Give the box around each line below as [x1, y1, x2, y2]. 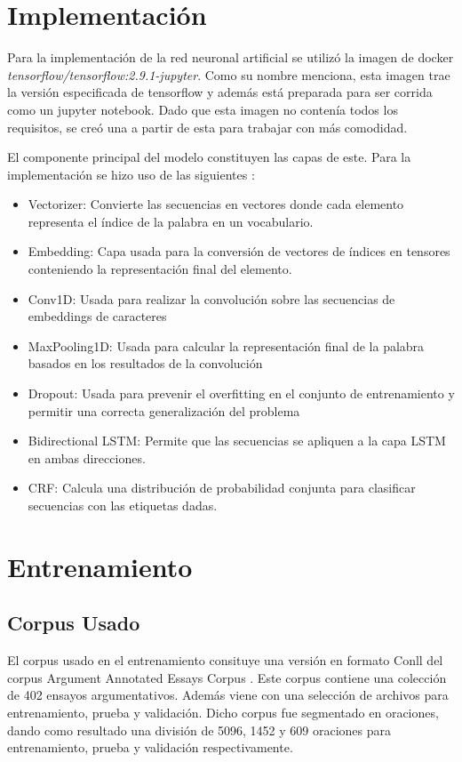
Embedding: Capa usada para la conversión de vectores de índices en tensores [28, 242, 450, 261]
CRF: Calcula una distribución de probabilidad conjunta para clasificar [28, 478, 416, 497]
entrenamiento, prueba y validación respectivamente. [7, 738, 293, 757]
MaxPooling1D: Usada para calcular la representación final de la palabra [28, 336, 425, 355]
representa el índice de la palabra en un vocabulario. [28, 212, 314, 230]
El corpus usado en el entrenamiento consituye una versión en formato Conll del [7, 651, 443, 670]
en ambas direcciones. [28, 448, 146, 467]
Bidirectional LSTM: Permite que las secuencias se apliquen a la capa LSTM [28, 431, 446, 450]
